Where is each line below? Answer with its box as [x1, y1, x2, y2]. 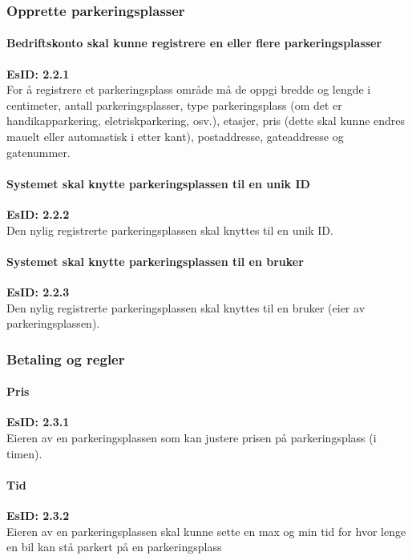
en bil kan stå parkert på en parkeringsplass [6, 538, 222, 555]
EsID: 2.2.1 [6, 65, 70, 82]
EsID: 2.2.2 [6, 206, 70, 222]
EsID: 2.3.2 [6, 506, 70, 523]
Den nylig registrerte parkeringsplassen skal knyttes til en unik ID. [6, 221, 333, 238]
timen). [6, 445, 42, 461]
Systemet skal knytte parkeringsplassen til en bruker [6, 252, 304, 269]
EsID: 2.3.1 [6, 413, 70, 430]
